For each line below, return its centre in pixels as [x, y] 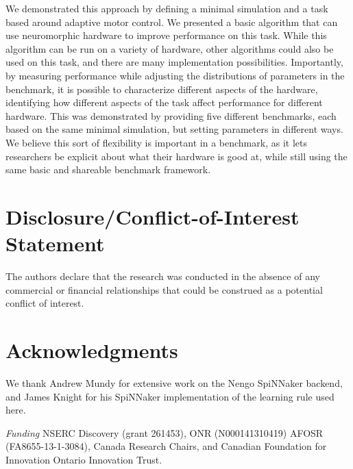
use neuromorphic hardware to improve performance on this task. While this [166, 35]
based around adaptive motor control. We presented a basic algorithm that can [172, 22]
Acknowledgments [92, 350]
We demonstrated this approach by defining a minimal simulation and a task [167, 8]
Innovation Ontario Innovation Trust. [84, 459]
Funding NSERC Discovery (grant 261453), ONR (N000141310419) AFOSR [165, 432]
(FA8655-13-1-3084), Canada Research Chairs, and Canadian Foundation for [166, 446]
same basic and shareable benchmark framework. [108, 169]
